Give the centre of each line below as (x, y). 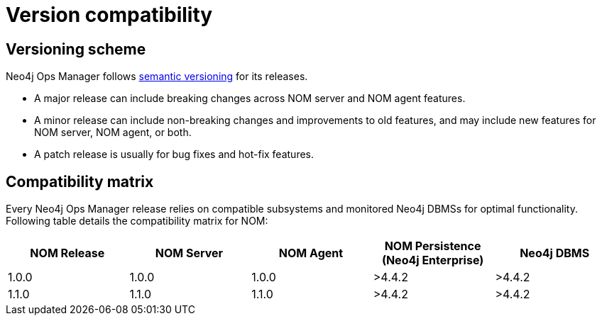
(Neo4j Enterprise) (433, 260)
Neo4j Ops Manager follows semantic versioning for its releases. (157, 77)
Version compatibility (109, 15)
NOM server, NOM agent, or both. (113, 133)
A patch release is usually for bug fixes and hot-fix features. (174, 154)
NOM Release (67, 253)
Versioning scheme (76, 49)
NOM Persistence (433, 246)
